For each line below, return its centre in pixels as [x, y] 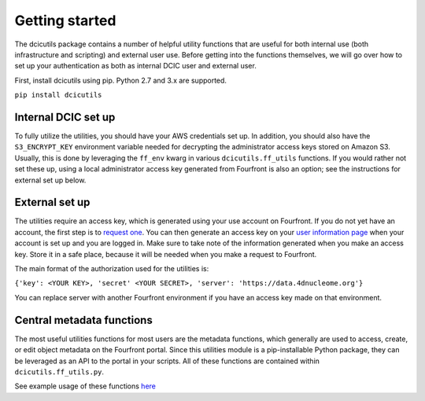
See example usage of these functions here [85, 386]
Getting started [65, 20]
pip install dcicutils [58, 95]
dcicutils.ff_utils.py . [59, 372]
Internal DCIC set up [65, 117]
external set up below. [50, 180]
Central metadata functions [83, 320]
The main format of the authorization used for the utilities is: [112, 269]
